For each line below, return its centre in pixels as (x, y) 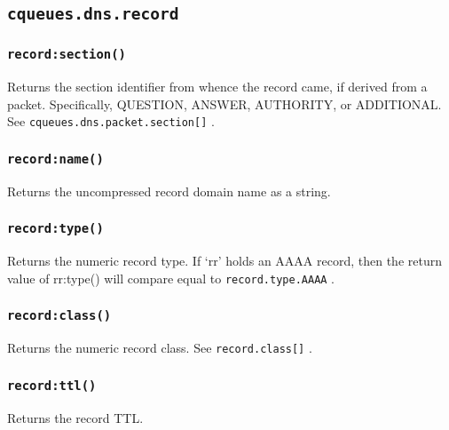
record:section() (67, 55)
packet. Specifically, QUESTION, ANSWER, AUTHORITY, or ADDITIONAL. (224, 104)
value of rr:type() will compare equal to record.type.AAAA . (171, 278)
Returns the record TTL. (75, 417)
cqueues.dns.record (93, 14)
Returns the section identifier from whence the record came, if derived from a (217, 87)
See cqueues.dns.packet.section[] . (111, 121)
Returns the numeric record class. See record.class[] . (160, 348)
